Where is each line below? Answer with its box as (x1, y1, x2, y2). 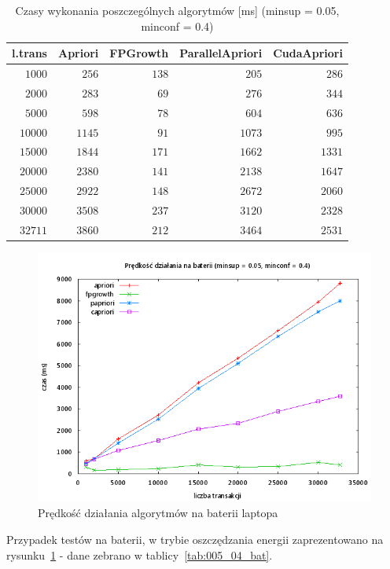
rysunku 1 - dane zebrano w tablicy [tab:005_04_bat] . (6, 546, 273, 563)
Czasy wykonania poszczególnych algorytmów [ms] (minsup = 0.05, (15, 2, 340, 18)
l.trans (12, 45, 47, 61)
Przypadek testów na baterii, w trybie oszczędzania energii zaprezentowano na (6, 531, 384, 548)
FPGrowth (109, 45, 169, 61)
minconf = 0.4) (141, 17, 214, 34)
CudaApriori (273, 45, 343, 61)
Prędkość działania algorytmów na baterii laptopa (38, 505, 278, 521)
